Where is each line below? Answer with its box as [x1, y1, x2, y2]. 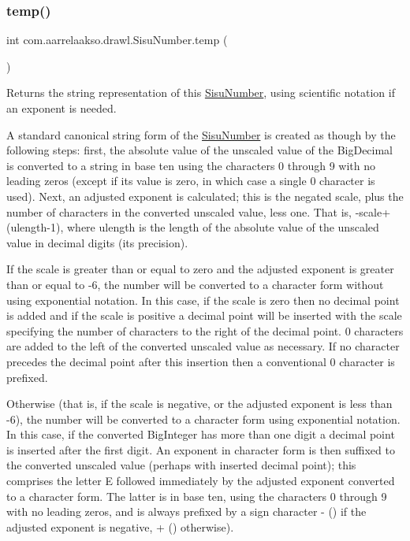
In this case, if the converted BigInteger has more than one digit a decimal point [6, 426, 395, 443]
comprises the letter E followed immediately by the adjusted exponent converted [6, 472, 395, 489]
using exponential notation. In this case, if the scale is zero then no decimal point [6, 291, 400, 308]
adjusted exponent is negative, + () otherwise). [6, 518, 234, 535]
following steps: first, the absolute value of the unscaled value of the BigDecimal [6, 142, 393, 158]
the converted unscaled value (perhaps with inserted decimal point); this [6, 457, 356, 473]
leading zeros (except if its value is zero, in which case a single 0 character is [6, 172, 375, 189]
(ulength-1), [6, 219, 64, 235]
